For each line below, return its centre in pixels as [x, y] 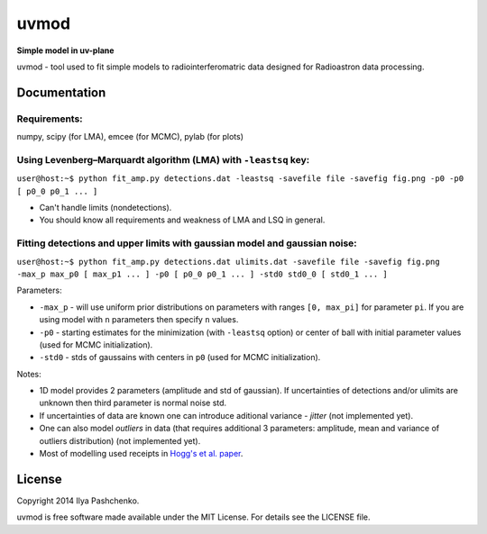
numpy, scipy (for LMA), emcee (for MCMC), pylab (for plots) [130, 137]
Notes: [29, 374]
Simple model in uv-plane [65, 50]
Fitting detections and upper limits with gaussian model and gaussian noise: [187, 243]
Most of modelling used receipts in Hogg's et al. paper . [141, 454]
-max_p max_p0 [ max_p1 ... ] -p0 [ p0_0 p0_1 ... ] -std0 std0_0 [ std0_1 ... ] [202, 274]
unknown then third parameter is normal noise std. [133, 403]
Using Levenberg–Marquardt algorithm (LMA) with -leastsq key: [163, 159]
